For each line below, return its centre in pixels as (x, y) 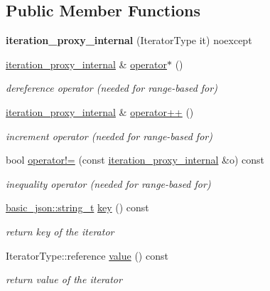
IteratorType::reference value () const (87, 255)
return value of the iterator (64, 279)
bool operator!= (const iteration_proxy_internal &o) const (135, 160)
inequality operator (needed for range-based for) (108, 183)
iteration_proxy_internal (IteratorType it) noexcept (129, 40)
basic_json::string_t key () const (77, 207)
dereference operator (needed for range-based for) (112, 88)
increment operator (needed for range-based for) (109, 136)
